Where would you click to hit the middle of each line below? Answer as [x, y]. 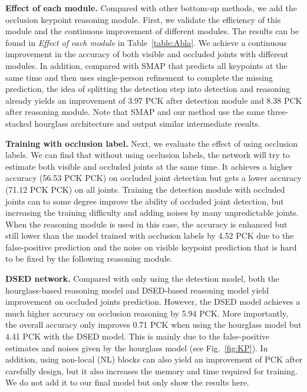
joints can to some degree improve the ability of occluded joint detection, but [145, 201]
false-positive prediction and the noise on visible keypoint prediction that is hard [151, 247]
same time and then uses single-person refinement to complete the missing [139, 77]
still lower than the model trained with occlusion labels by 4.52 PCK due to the [150, 235]
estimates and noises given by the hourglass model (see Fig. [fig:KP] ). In [137, 347]
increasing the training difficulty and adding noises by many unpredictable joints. [152, 213]
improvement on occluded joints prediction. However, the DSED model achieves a [153, 302]
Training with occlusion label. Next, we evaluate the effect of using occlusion [152, 143]
